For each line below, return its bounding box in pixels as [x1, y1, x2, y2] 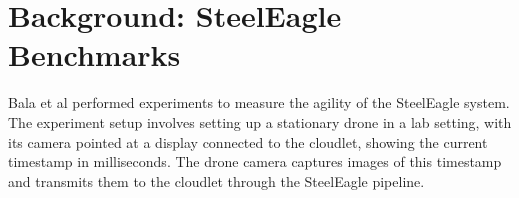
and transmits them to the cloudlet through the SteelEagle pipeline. [8, 170, 425, 191]
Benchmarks [8, 34, 181, 75]
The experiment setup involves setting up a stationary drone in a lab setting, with [8, 111, 512, 132]
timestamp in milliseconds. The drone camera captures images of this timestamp [8, 151, 502, 172]
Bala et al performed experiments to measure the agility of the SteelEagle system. [8, 92, 510, 113]
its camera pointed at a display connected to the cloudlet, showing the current [8, 131, 488, 152]
